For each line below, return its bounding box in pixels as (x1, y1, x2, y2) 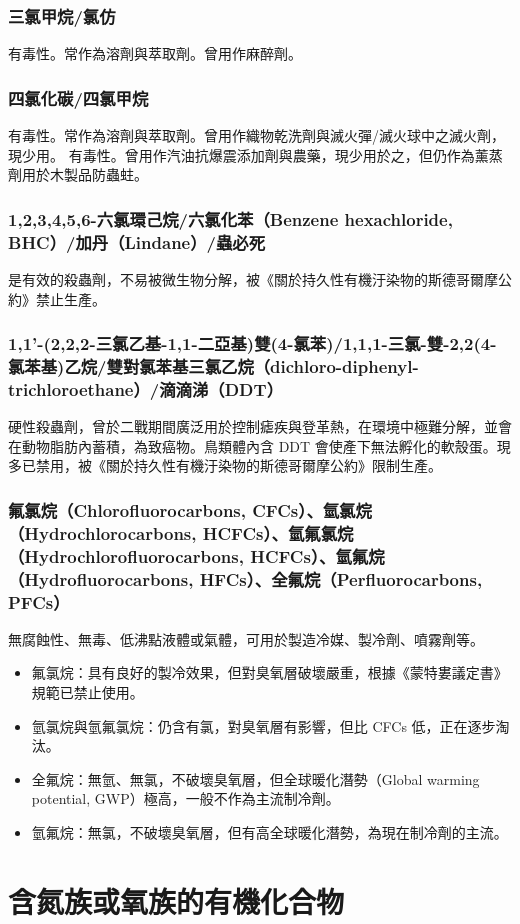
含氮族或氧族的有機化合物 (8, 880, 345, 921)
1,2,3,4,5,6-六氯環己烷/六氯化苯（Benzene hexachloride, (8, 206, 453, 231)
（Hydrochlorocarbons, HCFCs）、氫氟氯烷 (8, 520, 354, 545)
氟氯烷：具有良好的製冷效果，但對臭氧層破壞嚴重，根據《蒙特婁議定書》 (31, 662, 508, 683)
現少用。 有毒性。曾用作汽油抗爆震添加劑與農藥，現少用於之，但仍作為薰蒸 (8, 144, 503, 165)
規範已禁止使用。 (31, 682, 144, 703)
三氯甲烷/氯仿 (8, 3, 116, 28)
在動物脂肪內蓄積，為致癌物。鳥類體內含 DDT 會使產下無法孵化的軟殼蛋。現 (8, 435, 511, 456)
